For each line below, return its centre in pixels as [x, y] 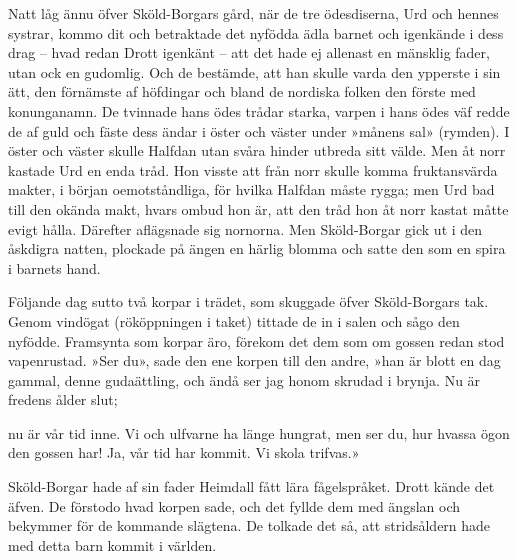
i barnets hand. [54, 267]
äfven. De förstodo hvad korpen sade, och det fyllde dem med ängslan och [234, 505]
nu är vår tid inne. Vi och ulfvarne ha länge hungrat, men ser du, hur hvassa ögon [259, 432]
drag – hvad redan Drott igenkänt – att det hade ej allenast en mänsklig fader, [249, 52]
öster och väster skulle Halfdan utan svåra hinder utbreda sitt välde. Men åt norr [257, 150]
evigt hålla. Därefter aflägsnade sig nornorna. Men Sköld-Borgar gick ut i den [245, 228]
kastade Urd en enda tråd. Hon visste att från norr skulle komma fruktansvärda [253, 169]
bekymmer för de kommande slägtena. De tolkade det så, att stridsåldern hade [249, 525]
